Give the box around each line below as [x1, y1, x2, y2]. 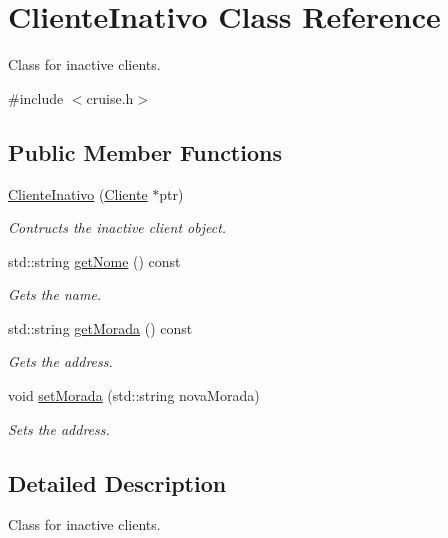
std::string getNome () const [8, 250, 181, 271]
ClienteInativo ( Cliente [8, 183, 148, 204]
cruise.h [86, 87, 134, 108]
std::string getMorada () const [8, 317, 193, 338]
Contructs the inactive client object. [8, 217, 227, 238]
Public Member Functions [8, 136, 282, 167]
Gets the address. [8, 351, 113, 372]
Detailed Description [8, 467, 227, 498]
